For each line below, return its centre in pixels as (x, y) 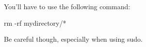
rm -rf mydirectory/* (35, 23)
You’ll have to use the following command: (67, 6)
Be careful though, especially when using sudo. (73, 39)
